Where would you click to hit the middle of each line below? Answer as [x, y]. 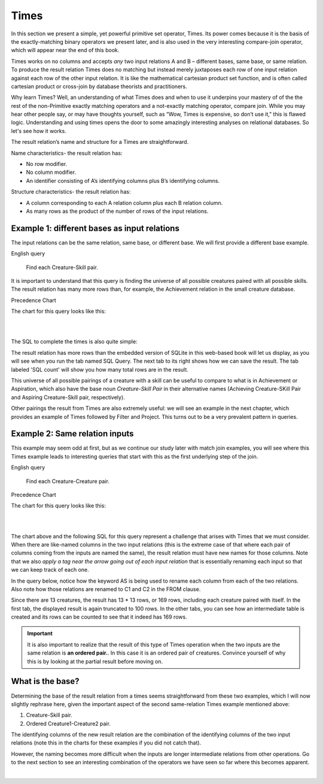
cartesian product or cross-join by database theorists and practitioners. [99, 86]
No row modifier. [47, 164]
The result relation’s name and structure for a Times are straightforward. [100, 142]
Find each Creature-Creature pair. [68, 481]
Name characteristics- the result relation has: [67, 153]
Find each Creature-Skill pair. [62, 267]
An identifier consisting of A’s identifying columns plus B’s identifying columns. [123, 180]
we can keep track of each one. [50, 570]
